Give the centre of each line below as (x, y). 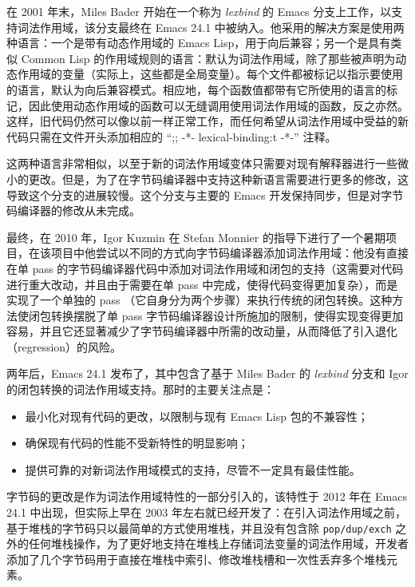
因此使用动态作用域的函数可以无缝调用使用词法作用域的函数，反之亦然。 (218, 105)
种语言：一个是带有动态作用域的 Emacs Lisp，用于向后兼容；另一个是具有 (199, 43)
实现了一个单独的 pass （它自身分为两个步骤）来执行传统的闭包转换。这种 (200, 300)
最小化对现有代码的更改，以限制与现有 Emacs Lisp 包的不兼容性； (197, 416)
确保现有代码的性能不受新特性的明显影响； (137, 443)
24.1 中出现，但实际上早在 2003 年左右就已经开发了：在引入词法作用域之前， (206, 512)
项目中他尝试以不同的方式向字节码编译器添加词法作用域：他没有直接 (229, 253)
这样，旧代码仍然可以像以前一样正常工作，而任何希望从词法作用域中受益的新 (207, 121)
